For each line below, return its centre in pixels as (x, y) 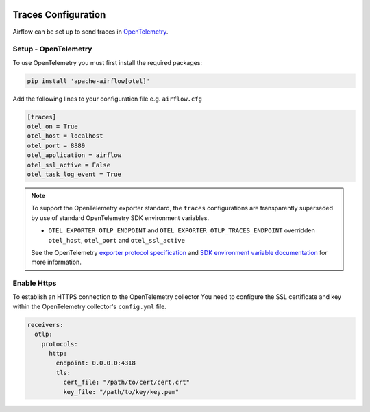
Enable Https (35, 283)
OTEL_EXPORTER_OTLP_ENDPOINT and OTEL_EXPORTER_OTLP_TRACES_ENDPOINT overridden (182, 230)
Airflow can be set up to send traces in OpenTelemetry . (90, 32)
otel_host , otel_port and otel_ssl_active (116, 240)
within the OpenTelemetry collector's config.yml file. (90, 306)
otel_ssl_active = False (69, 165)
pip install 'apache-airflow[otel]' (89, 81)
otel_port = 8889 (56, 145)
